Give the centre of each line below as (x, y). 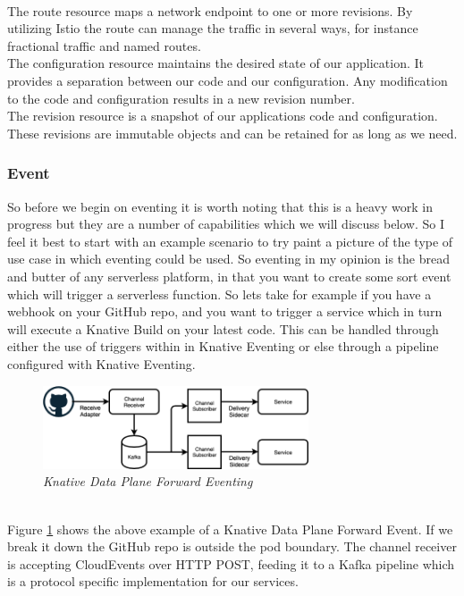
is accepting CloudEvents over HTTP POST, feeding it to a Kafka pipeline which (231, 563)
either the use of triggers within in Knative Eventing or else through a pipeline (223, 346)
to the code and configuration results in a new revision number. (181, 98)
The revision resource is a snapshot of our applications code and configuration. (223, 116)
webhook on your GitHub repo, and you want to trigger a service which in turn (225, 311)
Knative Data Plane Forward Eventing (148, 481)
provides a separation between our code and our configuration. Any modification (228, 80)
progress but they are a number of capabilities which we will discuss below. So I (226, 224)
